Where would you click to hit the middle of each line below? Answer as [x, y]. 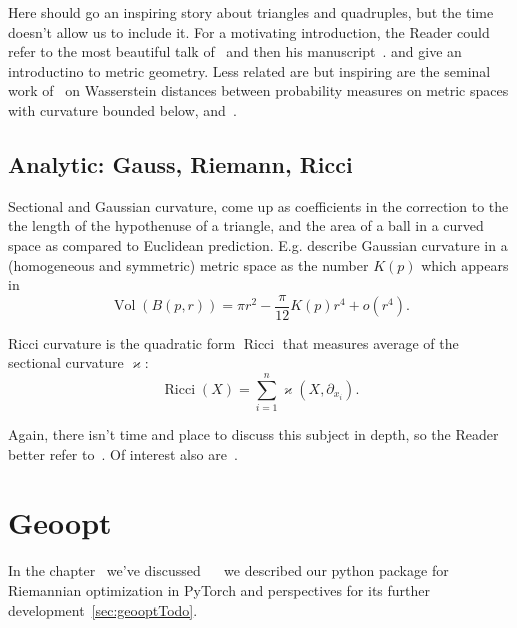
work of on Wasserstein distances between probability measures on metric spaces [258, 90]
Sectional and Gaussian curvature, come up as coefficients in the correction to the [258, 205]
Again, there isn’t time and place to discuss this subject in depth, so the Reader [253, 434]
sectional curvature [66, 362]
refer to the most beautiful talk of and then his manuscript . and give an [235, 51]
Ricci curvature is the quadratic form [122, 342]
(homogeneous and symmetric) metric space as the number [188, 264]
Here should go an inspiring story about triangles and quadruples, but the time [251, 12]
